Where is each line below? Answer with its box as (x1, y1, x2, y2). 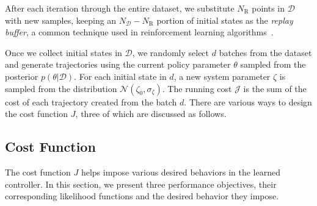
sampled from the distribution (5, 82, 117, 94)
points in (252, 2, 285, 14)
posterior (5, 69, 38, 82)
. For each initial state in (74, 69, 167, 82)
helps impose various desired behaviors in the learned (81, 165, 280, 178)
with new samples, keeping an (5, 13, 117, 26)
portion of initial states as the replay (156, 13, 293, 26)
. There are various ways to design (184, 95, 312, 108)
